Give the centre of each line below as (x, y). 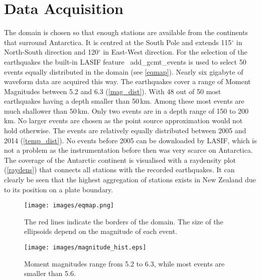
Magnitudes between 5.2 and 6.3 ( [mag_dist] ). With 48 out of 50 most (113, 91)
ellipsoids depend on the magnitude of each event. (101, 231)
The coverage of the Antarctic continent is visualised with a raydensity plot (120, 160)
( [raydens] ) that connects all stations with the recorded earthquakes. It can (119, 170)
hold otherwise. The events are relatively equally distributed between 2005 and (125, 130)
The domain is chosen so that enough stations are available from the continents (126, 32)
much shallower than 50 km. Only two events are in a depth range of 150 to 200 (126, 110)
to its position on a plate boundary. (59, 189)
